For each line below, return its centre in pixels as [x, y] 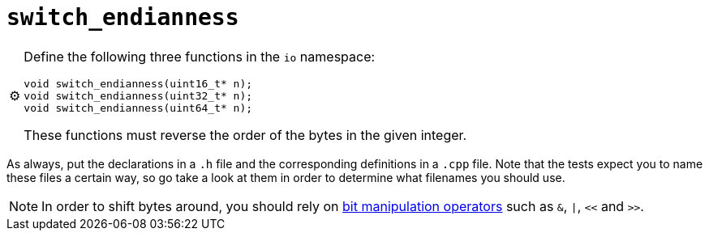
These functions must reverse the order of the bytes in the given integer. [245, 135]
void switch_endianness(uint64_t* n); [138, 108]
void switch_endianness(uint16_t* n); [138, 83]
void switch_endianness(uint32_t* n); [138, 95]
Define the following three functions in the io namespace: [200, 56]
